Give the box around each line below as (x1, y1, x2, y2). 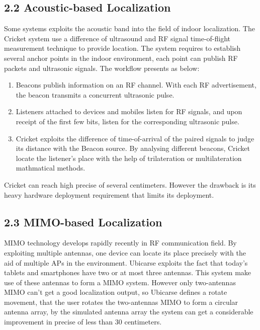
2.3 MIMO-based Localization (4, 214, 162, 229)
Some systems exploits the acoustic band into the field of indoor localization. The (4, 23, 255, 34)
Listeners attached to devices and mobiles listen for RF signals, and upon (16, 106, 242, 117)
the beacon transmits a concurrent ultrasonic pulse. (16, 89, 175, 100)
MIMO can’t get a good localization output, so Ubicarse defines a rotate (4, 287, 227, 297)
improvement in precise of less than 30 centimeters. (4, 316, 162, 327)
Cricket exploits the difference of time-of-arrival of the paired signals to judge (16, 133, 254, 143)
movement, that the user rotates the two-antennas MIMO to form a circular (4, 296, 238, 307)
